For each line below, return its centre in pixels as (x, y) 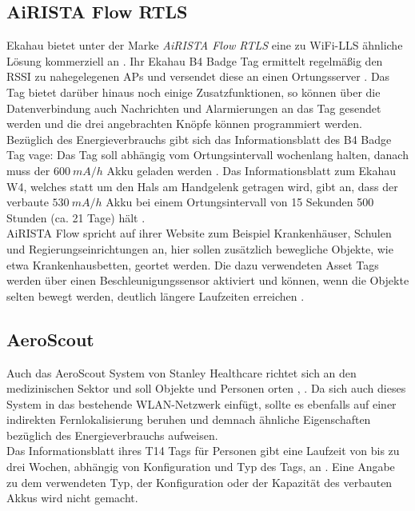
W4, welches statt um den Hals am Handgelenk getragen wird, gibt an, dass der (202, 186)
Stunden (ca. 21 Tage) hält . (76, 217)
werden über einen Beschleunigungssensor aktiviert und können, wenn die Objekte (208, 280)
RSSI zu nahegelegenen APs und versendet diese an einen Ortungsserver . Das (198, 76)
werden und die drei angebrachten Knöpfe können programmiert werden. (184, 124)
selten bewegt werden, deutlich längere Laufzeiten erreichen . (156, 295)
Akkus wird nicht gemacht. (72, 498)
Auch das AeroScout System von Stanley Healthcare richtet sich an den (182, 372)
